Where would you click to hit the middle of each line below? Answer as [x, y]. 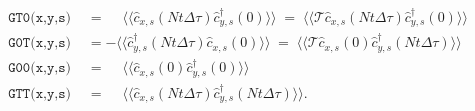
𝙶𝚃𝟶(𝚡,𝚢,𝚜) [39, 17]
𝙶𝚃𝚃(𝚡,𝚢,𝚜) [39, 93]
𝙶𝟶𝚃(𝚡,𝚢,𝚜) [39, 43]
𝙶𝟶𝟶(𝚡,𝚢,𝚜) [39, 68]
